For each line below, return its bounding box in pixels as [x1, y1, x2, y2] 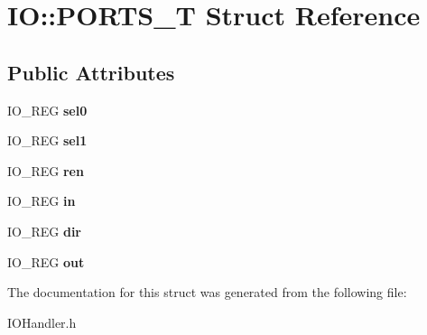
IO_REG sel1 [7, 131, 88, 150]
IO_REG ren [7, 161, 84, 180]
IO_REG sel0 [7, 100, 88, 119]
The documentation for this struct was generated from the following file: [7, 283, 407, 302]
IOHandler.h [7, 312, 77, 331]
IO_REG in [7, 191, 76, 210]
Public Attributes [7, 58, 175, 86]
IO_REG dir [7, 221, 81, 240]
